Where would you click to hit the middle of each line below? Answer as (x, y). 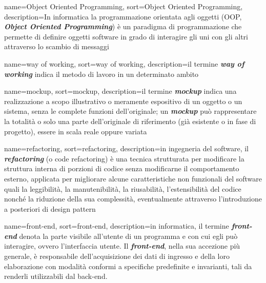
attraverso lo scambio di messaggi (57, 46)
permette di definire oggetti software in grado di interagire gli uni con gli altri (126, 36)
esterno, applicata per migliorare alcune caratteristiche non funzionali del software (133, 178)
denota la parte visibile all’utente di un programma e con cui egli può (128, 236)
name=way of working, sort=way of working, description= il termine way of (124, 63)
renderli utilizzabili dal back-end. (56, 276)
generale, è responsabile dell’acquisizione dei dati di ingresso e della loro (117, 256)
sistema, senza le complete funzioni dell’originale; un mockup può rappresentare (130, 111)
